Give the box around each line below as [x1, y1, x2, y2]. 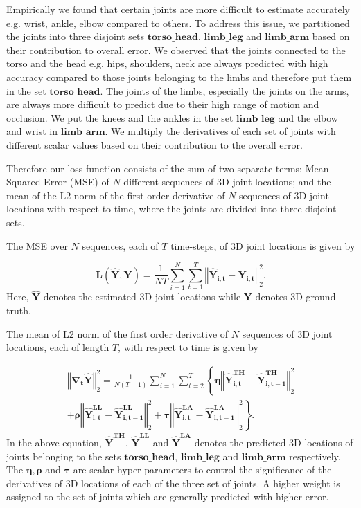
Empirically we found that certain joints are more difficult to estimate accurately [6, 2, 350, 16]
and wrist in [6, 124, 58, 138]
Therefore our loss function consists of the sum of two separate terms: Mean [6, 161, 329, 175]
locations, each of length [6, 340, 109, 354]
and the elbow [278, 110, 338, 125]
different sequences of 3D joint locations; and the [123, 174, 331, 189]
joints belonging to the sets [6, 448, 121, 463]
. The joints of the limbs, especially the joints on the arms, [100, 83, 349, 98]
